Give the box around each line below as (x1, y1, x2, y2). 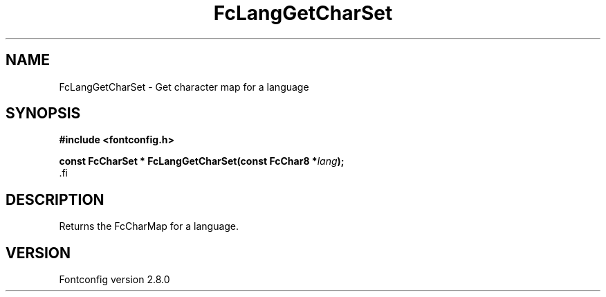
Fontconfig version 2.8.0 (59, 273, 170, 286)
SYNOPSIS (6, 105, 81, 123)
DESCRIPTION (6, 190, 104, 208)
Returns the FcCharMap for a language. (59, 220, 239, 233)
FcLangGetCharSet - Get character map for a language (59, 80, 309, 93)
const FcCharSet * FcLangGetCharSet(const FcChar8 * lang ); (59, 155, 345, 168)
